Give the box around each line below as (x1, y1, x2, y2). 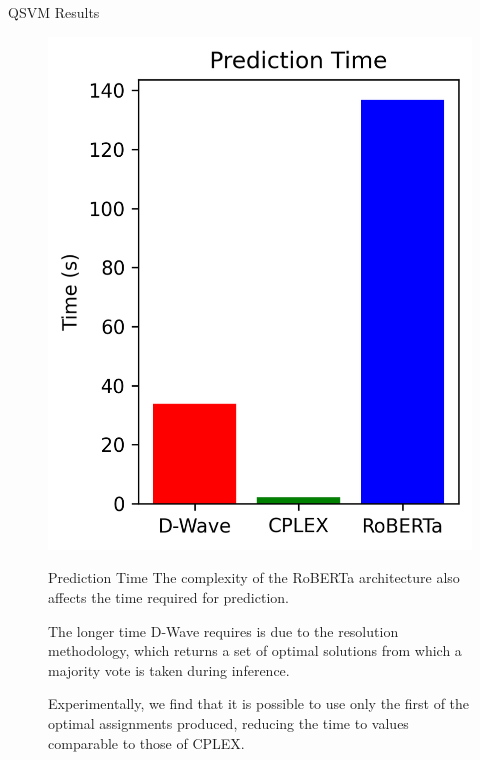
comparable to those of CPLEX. (48, 732, 245, 753)
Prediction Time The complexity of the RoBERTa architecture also (48, 567, 460, 588)
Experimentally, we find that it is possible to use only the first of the (48, 693, 470, 714)
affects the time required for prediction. (48, 586, 289, 607)
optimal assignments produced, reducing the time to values (48, 712, 409, 733)
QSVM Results (8, 2, 100, 22)
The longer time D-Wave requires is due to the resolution (48, 620, 399, 641)
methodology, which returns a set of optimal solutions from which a (48, 640, 462, 661)
